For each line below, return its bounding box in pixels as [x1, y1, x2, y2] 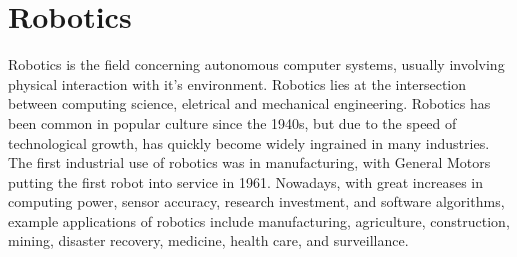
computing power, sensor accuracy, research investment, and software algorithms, [8, 191, 505, 212]
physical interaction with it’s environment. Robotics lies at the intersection [8, 73, 467, 94]
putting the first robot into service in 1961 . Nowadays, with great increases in [8, 171, 484, 192]
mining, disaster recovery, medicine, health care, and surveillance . [8, 230, 409, 251]
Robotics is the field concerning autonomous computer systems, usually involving [8, 54, 505, 75]
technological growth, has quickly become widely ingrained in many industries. [8, 132, 490, 153]
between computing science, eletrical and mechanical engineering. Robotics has [8, 93, 491, 114]
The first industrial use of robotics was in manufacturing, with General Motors [8, 152, 491, 173]
